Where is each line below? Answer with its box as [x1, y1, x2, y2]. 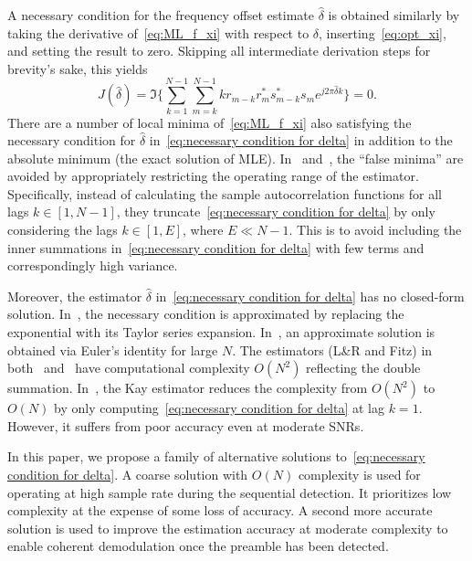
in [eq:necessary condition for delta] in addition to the [149, 131, 453, 150]
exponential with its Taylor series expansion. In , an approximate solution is [7, 323, 435, 342]
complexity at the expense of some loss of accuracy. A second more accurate [7, 501, 433, 520]
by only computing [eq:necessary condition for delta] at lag [54, 398, 385, 418]
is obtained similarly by [328, 5, 460, 24]
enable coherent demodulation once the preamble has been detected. [7, 536, 389, 556]
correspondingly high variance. [7, 256, 178, 275]
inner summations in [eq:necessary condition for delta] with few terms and [7, 238, 425, 257]
